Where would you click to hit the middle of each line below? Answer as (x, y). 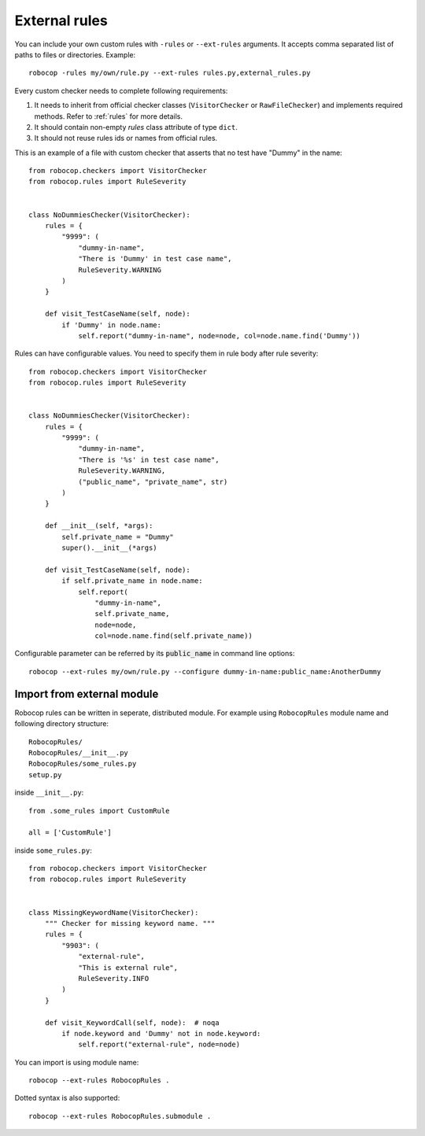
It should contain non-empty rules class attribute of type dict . (136, 127)
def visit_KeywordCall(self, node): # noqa (132, 1022)
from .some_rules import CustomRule (99, 811)
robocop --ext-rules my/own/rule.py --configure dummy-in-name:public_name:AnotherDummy (205, 671)
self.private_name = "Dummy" (118, 537)
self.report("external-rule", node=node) (159, 1045)
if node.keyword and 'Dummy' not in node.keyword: (161, 1033)
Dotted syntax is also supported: (67, 1098)
